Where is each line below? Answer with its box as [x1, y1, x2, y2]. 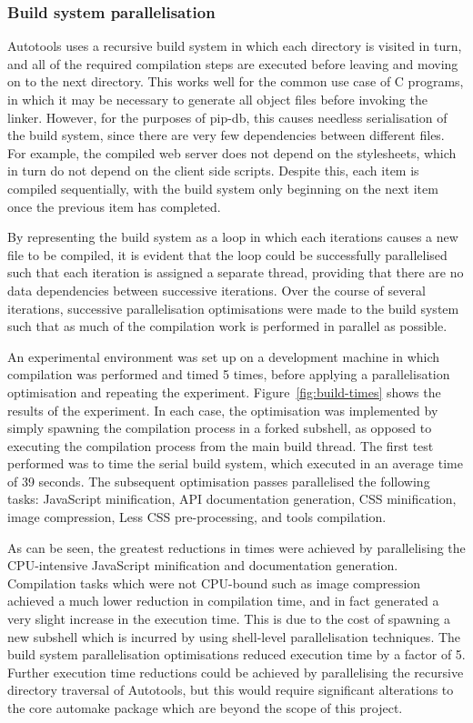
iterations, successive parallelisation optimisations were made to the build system [7, 298, 459, 317]
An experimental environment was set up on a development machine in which [7, 346, 440, 366]
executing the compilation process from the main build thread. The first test [7, 436, 434, 455]
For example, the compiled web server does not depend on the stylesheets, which [7, 143, 457, 162]
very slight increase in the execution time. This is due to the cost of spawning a [7, 609, 450, 628]
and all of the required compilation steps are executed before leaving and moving [7, 54, 458, 73]
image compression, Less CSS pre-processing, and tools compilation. [7, 507, 387, 527]
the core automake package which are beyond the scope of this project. [7, 698, 403, 717]
